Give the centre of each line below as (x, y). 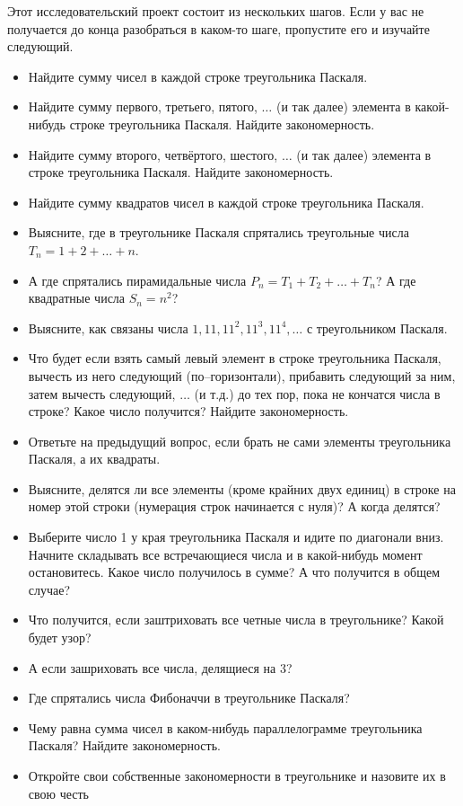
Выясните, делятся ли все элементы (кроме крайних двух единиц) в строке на (242, 488)
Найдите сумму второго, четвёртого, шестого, (153, 154)
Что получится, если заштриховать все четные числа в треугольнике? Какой (236, 620)
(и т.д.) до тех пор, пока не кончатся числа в (317, 393)
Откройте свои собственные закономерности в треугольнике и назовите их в (237, 775)
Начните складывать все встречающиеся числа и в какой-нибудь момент (225, 554)
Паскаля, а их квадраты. (94, 459)
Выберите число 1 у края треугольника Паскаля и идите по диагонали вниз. (236, 537)
